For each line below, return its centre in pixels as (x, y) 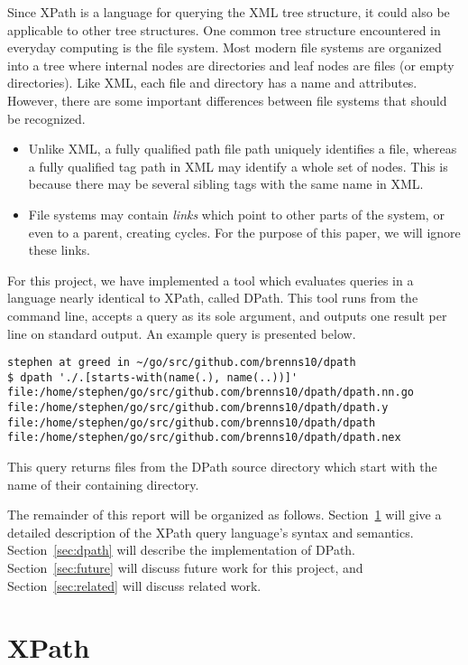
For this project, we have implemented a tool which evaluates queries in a (211, 280)
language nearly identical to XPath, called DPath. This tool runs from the (213, 298)
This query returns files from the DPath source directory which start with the (222, 467)
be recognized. (46, 118)
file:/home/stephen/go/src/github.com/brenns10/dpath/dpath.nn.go (211, 393)
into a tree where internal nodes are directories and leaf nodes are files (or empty (231, 65)
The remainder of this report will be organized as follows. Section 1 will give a (225, 515)
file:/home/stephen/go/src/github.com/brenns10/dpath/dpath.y (198, 408)
